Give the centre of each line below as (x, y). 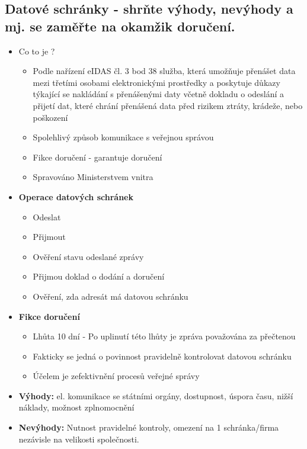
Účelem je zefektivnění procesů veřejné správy (116, 376)
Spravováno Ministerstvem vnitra (93, 177)
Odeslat (47, 217)
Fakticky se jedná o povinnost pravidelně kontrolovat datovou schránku (162, 356)
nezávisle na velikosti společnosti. (79, 439)
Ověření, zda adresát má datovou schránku (111, 296)
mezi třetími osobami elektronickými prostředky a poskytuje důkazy (156, 82)
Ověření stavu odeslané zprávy (88, 256)
